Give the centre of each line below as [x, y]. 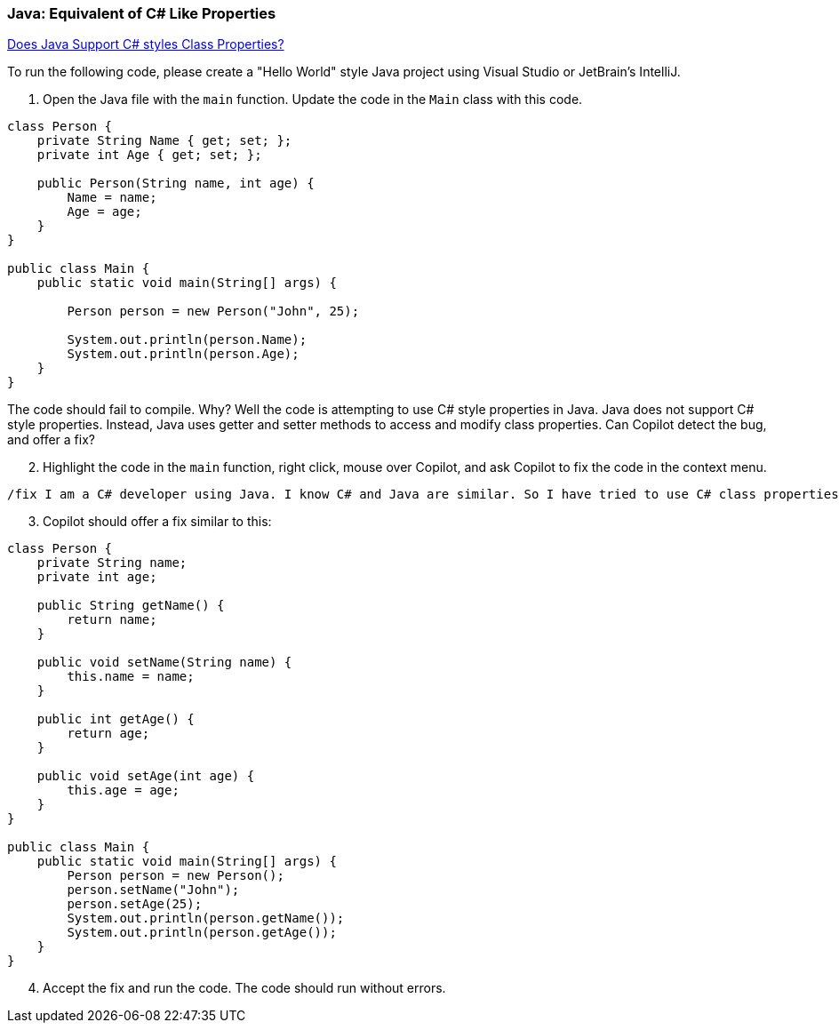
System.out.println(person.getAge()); [202, 933]
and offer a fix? [51, 440]
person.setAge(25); [135, 904]
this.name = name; [131, 677]
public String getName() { [131, 606]
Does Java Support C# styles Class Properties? [146, 44]
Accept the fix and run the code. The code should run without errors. [244, 988]
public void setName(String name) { [164, 663]
